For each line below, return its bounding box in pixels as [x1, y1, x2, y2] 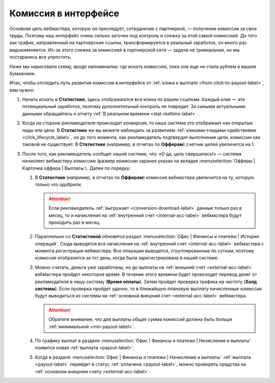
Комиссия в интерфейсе [9, 8, 120, 19]
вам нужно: [9, 87, 35, 93]
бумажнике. [9, 70, 36, 76]
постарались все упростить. [9, 54, 72, 60]
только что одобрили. [35, 182, 82, 188]
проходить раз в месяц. [48, 219, 101, 225]
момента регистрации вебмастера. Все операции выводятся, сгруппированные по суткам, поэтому [35, 248, 255, 254]
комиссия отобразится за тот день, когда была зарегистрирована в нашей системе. [35, 255, 219, 261]
